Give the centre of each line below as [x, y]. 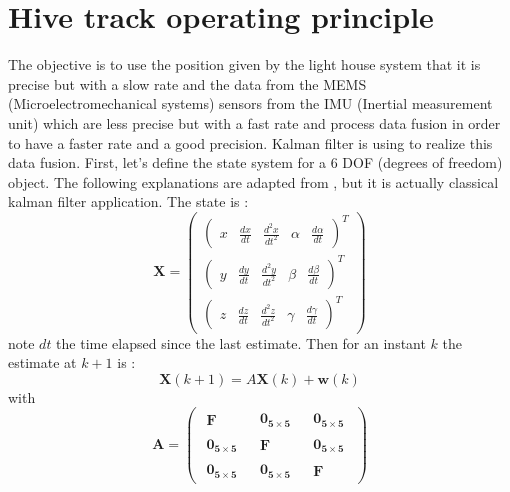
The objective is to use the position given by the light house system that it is [244, 64]
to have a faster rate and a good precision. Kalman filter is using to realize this [250, 142]
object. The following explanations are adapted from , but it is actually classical [253, 181]
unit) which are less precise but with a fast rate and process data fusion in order [254, 122]
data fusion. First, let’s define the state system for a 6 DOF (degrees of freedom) [255, 162]
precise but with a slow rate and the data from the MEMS [187, 83]
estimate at [42, 362]
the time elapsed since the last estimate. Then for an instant [241, 342]
